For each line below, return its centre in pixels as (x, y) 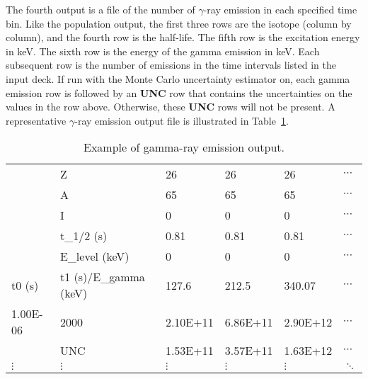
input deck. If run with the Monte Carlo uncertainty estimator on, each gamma (178, 78)
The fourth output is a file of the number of (100, 9)
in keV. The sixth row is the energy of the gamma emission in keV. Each (163, 51)
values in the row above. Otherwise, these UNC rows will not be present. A (171, 107)
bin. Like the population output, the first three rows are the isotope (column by (179, 23)
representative (36, 120)
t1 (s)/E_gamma (102, 277)
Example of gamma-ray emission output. (184, 147)
